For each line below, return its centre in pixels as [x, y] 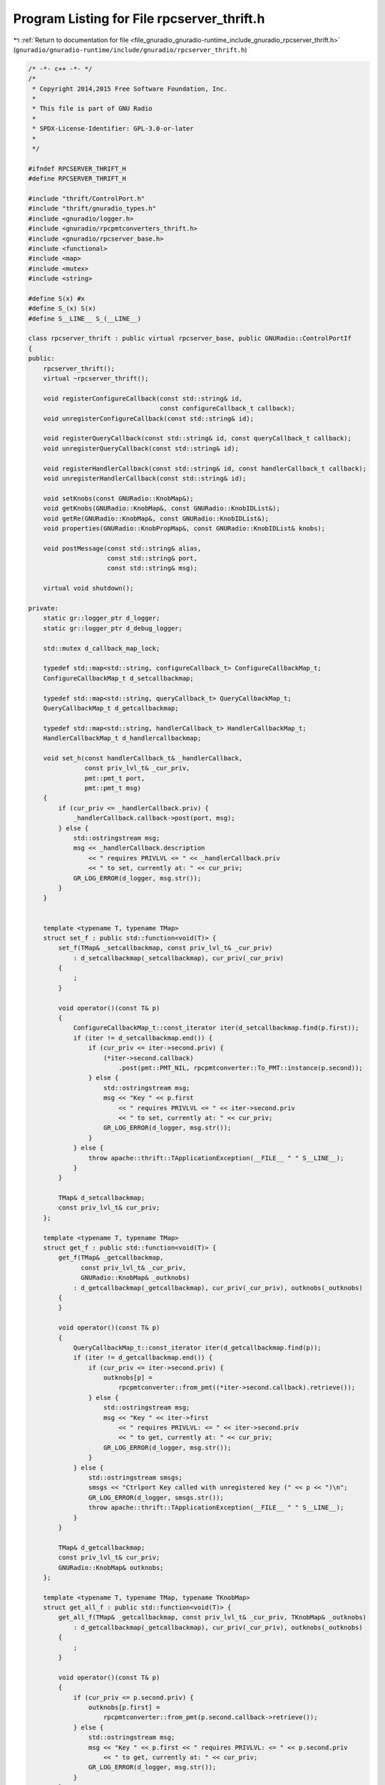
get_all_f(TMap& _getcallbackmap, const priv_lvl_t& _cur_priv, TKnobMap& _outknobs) [212, 1618]
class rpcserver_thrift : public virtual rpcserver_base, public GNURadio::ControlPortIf [190, 338]
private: [43, 608]
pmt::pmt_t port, [115, 778]
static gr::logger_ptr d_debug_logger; [113, 628]
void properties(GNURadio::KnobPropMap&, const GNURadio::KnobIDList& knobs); [184, 528]
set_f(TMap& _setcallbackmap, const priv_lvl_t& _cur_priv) [165, 948]
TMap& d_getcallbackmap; [102, 1547]
